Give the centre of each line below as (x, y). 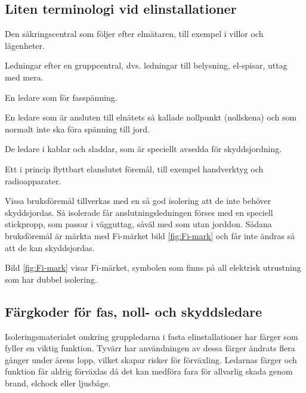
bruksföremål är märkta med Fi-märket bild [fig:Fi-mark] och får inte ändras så (150, 235)
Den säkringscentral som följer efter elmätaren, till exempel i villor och (134, 34)
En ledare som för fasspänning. (61, 97)
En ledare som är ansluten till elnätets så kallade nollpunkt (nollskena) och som (151, 117)
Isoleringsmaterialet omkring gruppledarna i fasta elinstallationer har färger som (152, 336)
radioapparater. (33, 180)
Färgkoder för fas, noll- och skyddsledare (134, 311)
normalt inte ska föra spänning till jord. (77, 129)
